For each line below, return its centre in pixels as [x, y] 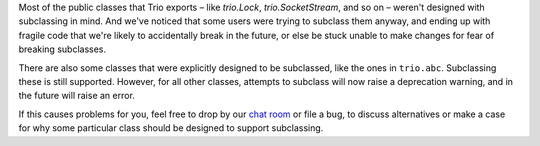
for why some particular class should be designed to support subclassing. [171, 128]
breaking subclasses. [62, 49]
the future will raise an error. [76, 96]
